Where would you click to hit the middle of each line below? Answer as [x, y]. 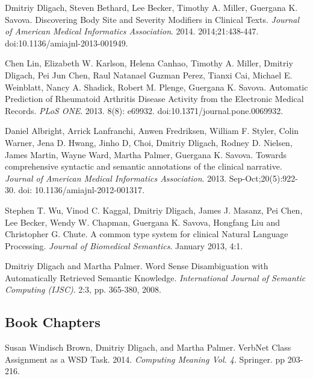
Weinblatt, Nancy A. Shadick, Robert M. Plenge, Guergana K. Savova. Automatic [156, 87]
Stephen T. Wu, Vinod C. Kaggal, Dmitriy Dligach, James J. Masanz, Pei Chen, [154, 210]
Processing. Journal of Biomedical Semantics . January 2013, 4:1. [124, 245]
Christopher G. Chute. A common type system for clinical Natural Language [147, 234]
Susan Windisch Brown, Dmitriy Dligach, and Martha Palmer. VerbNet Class [148, 347]
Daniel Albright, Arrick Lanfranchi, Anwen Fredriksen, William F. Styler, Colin [152, 131]
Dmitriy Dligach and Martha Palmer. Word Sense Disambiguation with [137, 266]
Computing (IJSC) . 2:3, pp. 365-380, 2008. [83, 289]
